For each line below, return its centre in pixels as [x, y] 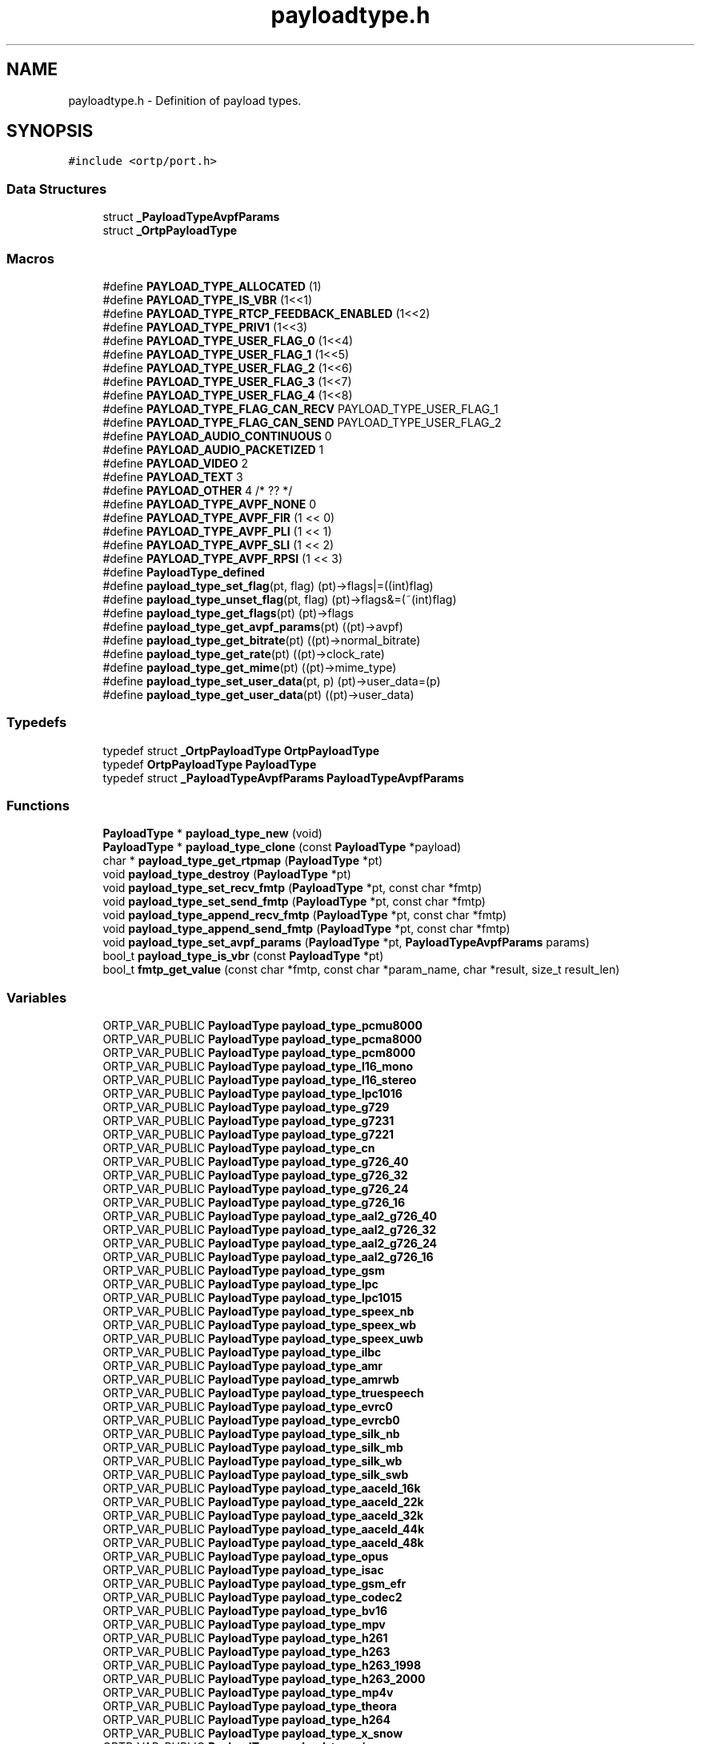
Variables [37, 997]
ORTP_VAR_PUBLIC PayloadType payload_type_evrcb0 [251, 1421]
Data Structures [57, 189]
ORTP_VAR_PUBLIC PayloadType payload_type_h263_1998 [262, 1666]
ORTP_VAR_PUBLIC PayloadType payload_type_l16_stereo [260, 1080]
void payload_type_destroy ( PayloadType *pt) [227, 874]
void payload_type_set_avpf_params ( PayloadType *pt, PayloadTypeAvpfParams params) [346, 942]
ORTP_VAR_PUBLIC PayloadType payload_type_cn [239, 1148]
